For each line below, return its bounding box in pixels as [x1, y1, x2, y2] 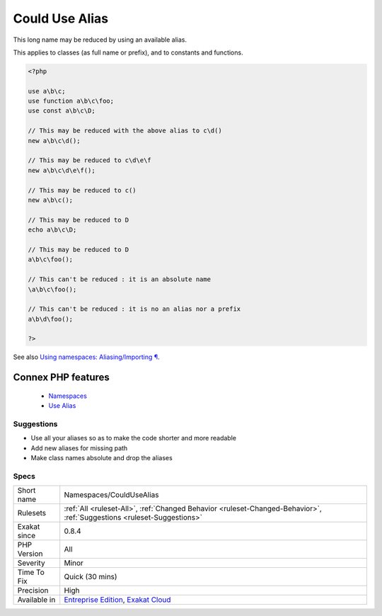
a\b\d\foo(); [28, 315, 74, 323]
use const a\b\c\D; [28, 107, 95, 115]
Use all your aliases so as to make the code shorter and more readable [30, 434, 237, 443]
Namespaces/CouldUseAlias [64, 490, 159, 500]
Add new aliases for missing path [30, 443, 128, 452]
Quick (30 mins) [64, 572, 117, 582]
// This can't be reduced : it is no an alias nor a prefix [28, 305, 241, 313]
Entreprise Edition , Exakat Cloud [64, 595, 171, 605]
